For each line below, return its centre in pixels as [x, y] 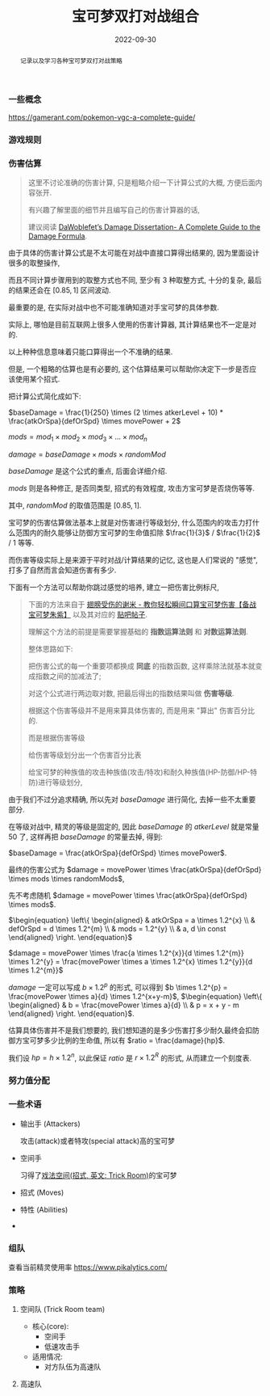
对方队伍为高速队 [73, 1367]
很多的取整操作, [34, 263]
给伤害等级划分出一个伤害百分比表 [85, 755]
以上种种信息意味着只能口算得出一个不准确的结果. [91, 352]
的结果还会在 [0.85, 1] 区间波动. [60, 290]
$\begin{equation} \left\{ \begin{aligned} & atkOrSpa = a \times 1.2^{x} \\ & [132, 920]
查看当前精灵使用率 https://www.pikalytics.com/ [88, 1267]
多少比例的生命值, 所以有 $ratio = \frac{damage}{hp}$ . [134, 1040]
